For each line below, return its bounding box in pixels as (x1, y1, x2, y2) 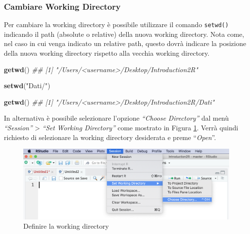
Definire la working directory (23, 221, 109, 231)
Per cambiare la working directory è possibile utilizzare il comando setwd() (4, 19, 229, 30)
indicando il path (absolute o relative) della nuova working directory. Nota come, (4, 29, 244, 39)
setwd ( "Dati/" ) (4, 80, 50, 91)
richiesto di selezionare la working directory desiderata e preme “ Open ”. (4, 132, 216, 142)
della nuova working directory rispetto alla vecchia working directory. (4, 48, 210, 58)
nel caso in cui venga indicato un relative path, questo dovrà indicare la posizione (4, 38, 246, 48)
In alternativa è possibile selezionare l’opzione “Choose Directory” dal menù (4, 113, 229, 123)
